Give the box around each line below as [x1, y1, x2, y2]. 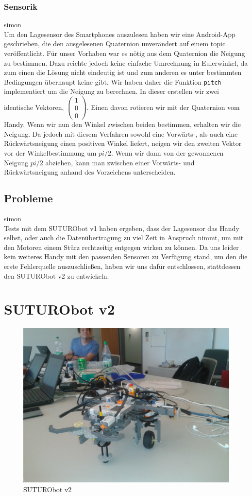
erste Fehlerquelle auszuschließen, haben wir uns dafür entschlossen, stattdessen [4, 261, 241, 271]
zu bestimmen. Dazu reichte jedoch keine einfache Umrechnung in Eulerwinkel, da [4, 57, 248, 68]
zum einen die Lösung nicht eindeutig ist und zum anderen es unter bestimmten [4, 67, 242, 77]
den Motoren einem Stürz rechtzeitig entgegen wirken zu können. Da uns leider [4, 242, 239, 252]
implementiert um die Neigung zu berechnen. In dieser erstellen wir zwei [4, 86, 219, 96]
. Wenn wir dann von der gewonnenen [111, 147, 224, 158]
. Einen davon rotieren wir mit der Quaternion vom [86, 102, 240, 112]
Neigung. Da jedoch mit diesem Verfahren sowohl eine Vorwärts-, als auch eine [4, 128, 238, 139]
